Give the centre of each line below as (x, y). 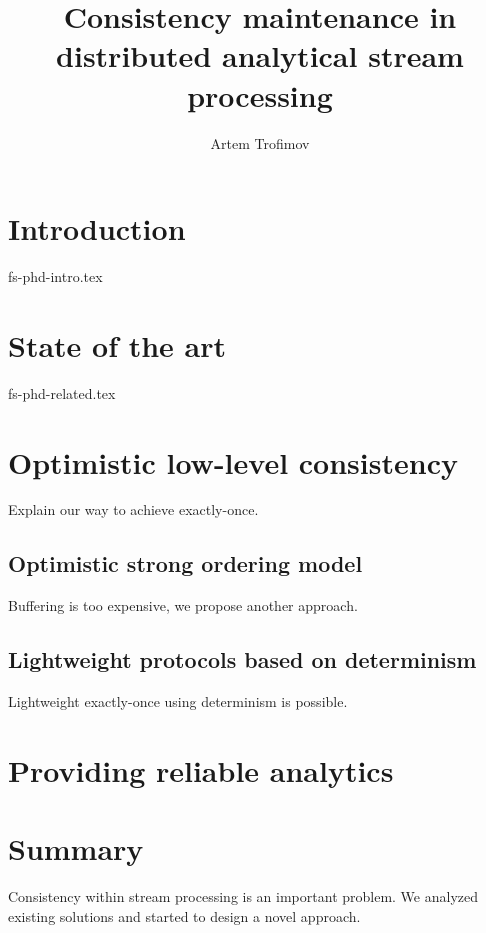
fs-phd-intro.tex (55, 276)
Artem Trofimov (260, 142)
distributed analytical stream (260, 55)
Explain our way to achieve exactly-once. (133, 509)
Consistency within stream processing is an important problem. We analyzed (243, 896)
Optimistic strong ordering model (185, 563)
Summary (76, 848)
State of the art (117, 344)
